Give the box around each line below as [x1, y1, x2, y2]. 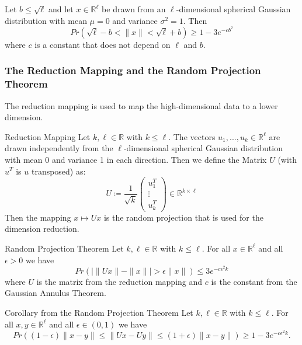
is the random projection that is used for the [103, 211, 263, 223]
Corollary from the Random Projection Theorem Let [5, 306, 193, 318]
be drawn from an [102, 3, 166, 15]
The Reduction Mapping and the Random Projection [5, 63, 261, 78]
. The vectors [168, 130, 216, 142]
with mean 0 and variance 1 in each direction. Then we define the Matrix [5, 153, 267, 165]
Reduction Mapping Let [5, 130, 91, 142]
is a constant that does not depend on [34, 38, 171, 50]
